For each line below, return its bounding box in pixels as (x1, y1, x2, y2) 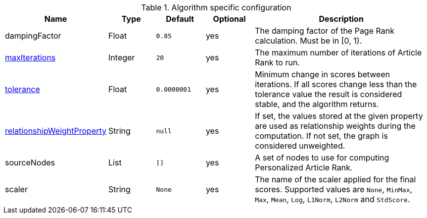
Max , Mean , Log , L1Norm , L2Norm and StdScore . (255, 194, 410, 204)
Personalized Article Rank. (255, 163, 353, 172)
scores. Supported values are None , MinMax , (255, 184, 413, 194)
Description (319, 14, 364, 24)
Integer (108, 53, 135, 62)
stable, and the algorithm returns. (255, 99, 379, 109)
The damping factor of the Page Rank (255, 26, 394, 36)
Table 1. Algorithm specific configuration (141, 2, 291, 12)
